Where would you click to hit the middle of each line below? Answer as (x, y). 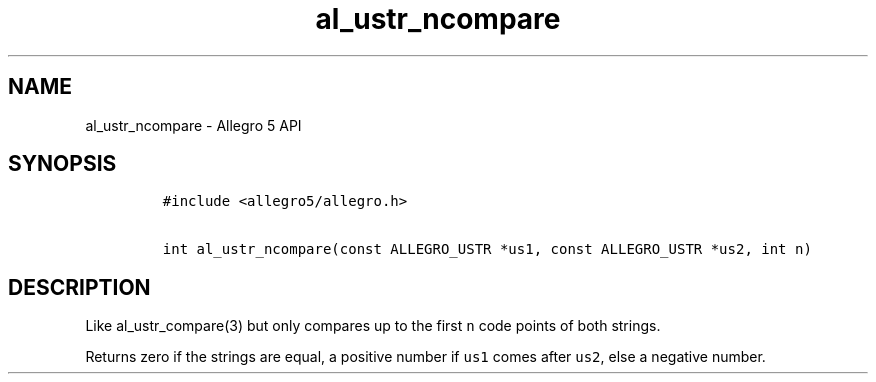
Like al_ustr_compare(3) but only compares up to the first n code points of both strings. (373, 326)
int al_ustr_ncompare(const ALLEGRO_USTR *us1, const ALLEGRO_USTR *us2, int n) (487, 249)
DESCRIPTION (79, 287)
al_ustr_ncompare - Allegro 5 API (193, 125)
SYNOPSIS (62, 164)
